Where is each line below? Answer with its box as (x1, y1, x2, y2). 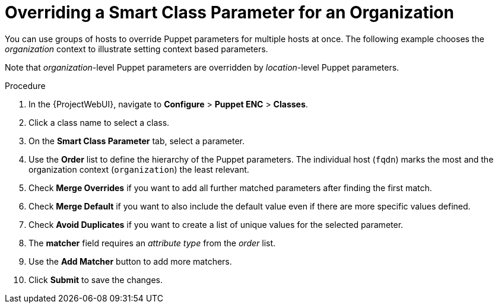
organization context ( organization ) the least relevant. (28, 164, 249, 174)
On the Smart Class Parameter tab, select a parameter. (28, 135, 245, 146)
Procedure (5, 80, 46, 91)
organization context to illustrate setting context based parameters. (5, 43, 268, 54)
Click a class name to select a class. (28, 117, 170, 128)
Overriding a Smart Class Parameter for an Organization (5, 2, 454, 23)
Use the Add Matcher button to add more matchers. (28, 256, 232, 266)
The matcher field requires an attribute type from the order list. (28, 237, 276, 248)
